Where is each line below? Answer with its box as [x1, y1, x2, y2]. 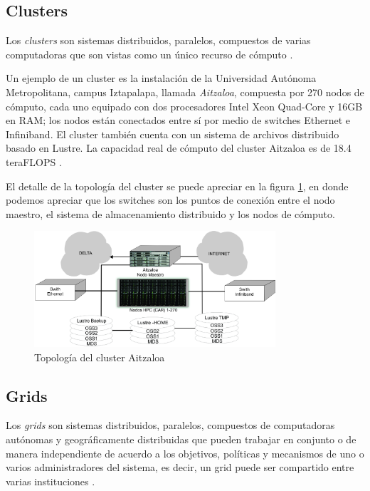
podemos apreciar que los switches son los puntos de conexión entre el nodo [6, 192, 335, 207]
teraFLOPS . [6, 154, 62, 169]
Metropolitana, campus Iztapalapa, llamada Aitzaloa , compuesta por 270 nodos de [6, 84, 364, 99]
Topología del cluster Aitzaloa [34, 349, 165, 364]
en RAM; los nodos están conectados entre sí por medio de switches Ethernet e [6, 113, 350, 128]
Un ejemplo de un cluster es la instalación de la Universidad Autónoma [6, 71, 317, 86]
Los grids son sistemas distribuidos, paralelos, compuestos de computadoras [6, 418, 335, 433]
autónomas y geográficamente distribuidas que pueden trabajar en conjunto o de [6, 431, 356, 446]
